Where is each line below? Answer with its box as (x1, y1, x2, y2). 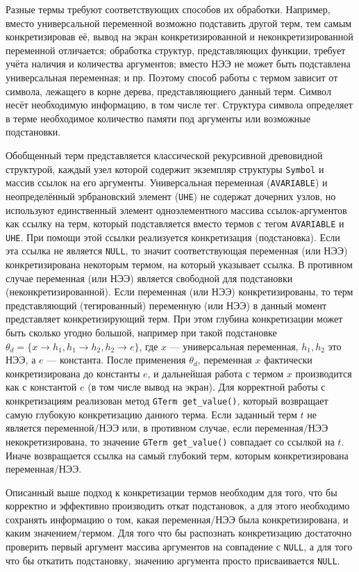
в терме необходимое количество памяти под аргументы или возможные (6, 111, 310, 125)
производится (295, 366, 352, 380)
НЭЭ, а (6, 352, 36, 367)
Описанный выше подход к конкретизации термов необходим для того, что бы (6, 484, 337, 499)
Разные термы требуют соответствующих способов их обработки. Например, (6, 2, 331, 16)
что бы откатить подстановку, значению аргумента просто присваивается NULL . (6, 553, 340, 567)
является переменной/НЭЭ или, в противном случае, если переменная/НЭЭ (6, 420, 328, 435)
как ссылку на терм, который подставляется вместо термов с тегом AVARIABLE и (6, 216, 344, 231)
